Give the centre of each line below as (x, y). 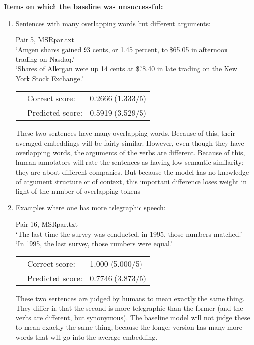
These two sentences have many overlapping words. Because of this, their (125, 133)
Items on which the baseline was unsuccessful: (84, 6)
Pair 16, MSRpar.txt (46, 224)
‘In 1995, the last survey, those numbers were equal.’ (94, 243)
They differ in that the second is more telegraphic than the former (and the (129, 308)
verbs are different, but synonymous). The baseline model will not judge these (133, 317)
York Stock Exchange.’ (49, 78)
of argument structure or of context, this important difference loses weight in (131, 181)
